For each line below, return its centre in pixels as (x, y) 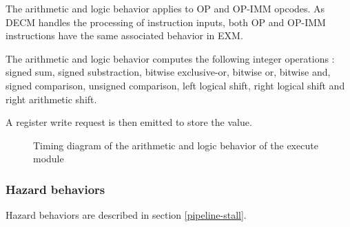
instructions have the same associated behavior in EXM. (124, 35)
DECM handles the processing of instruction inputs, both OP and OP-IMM (166, 22)
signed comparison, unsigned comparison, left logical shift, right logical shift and (175, 85)
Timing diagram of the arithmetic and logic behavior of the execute (176, 145)
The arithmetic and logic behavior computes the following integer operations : (170, 58)
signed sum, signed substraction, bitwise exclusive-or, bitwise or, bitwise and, (168, 72)
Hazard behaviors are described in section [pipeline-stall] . (126, 215)
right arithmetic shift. (51, 99)
